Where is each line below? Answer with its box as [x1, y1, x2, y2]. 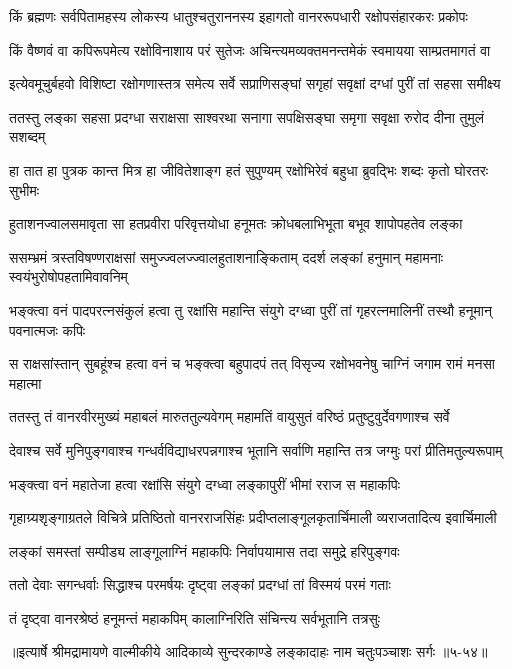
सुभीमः [9, 179, 40, 200]
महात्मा [9, 372, 42, 393]
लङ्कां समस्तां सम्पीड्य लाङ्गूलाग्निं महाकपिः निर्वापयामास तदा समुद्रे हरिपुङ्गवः [9, 540, 400, 561]
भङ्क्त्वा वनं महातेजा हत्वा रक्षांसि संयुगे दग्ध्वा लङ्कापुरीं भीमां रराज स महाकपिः [9, 473, 401, 494]
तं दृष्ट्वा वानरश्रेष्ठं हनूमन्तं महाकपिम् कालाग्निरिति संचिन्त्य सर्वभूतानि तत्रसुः [9, 607, 381, 628]
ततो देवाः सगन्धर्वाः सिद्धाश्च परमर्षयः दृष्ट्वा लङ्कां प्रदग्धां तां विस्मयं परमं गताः [9, 574, 391, 595]
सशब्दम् [9, 126, 46, 147]
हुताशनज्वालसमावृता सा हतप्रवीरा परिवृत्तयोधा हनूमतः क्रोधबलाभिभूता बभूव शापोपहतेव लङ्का [9, 213, 463, 234]
